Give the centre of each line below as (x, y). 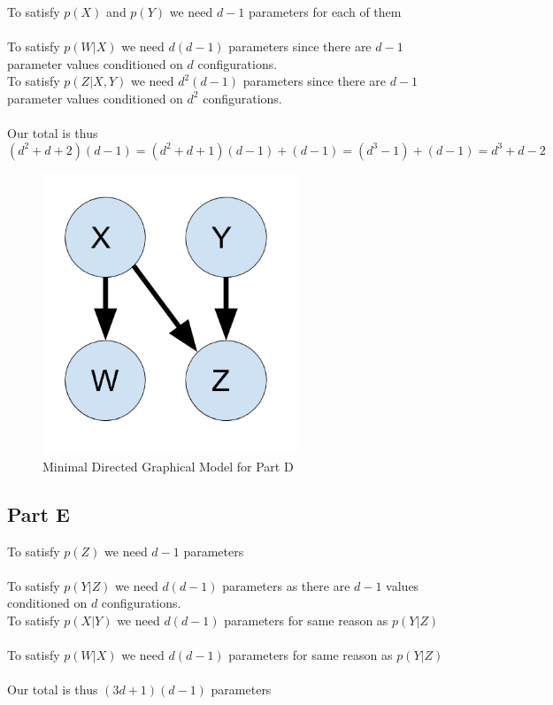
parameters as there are (286, 585)
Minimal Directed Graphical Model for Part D (168, 466)
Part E (38, 513)
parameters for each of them (325, 11)
